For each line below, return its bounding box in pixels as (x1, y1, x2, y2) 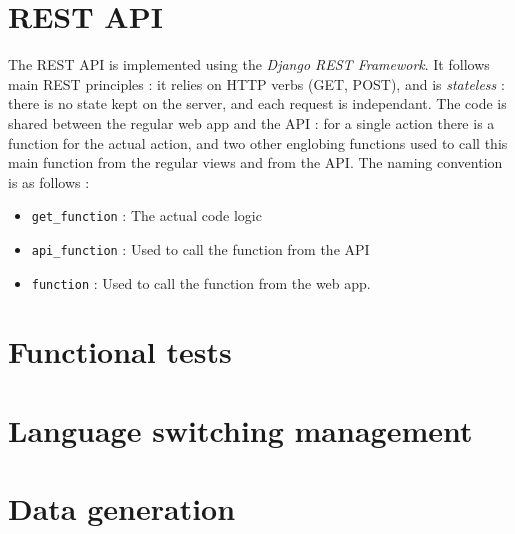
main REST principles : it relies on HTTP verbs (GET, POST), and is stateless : (8, 73, 505, 94)
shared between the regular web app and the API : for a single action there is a (8, 112, 495, 133)
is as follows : (8, 171, 90, 192)
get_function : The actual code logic (31, 205, 262, 226)
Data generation (8, 488, 236, 529)
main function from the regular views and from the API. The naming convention (8, 152, 503, 173)
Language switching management (8, 409, 473, 450)
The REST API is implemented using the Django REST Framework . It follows (8, 54, 490, 75)
